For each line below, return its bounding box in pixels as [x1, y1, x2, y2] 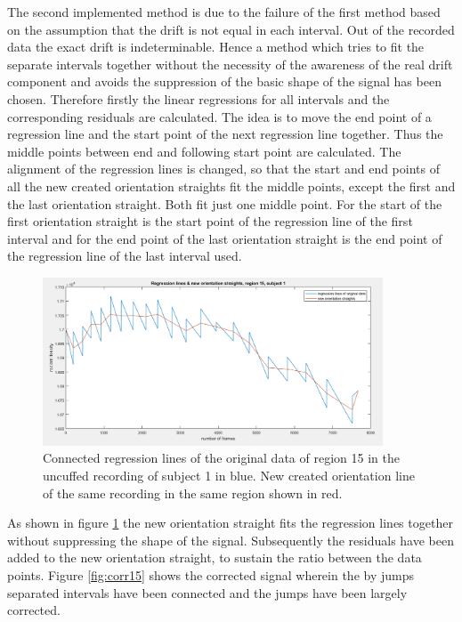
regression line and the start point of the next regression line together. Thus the [7, 125, 443, 143]
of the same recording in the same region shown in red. [43, 483, 343, 502]
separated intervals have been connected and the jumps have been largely [7, 583, 408, 602]
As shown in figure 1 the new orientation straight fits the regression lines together [7, 513, 453, 532]
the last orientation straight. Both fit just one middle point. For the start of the [7, 194, 442, 213]
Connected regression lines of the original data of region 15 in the [43, 448, 400, 467]
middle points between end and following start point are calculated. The [7, 141, 401, 160]
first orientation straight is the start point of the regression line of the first [7, 212, 413, 230]
